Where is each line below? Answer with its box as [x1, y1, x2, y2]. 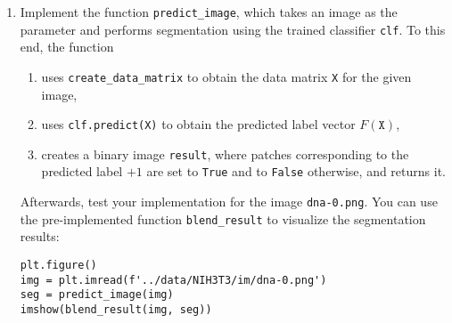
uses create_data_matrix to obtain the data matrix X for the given [41, 67, 412, 85]
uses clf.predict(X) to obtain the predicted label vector [41, 115, 356, 133]
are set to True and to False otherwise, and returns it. [146, 162, 446, 181]
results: [20, 227, 60, 246]
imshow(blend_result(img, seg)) [20, 303, 212, 316]
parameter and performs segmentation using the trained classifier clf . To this [20, 20, 446, 38]
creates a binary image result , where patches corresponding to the [41, 144, 409, 163]
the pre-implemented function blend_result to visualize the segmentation [20, 209, 426, 228]
